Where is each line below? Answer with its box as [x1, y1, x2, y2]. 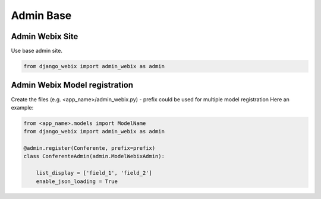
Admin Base [11, 9, 72, 22]
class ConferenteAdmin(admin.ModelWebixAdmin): [23, 153, 165, 160]
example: [11, 104, 34, 111]
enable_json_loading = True [36, 178, 118, 185]
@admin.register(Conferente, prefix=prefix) [23, 145, 156, 152]
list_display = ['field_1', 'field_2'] [36, 169, 153, 176]
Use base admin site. [11, 47, 62, 54]
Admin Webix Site [11, 31, 78, 41]
